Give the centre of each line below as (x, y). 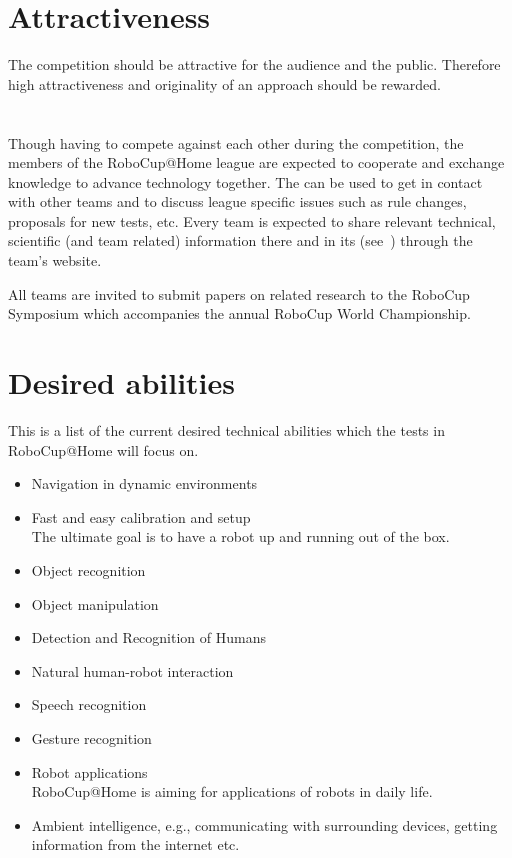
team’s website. (55, 260)
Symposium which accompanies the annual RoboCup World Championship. (239, 313)
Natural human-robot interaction (132, 670)
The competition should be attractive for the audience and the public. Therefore (254, 64)
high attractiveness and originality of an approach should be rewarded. (224, 83)
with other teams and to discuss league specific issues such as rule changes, (237, 201)
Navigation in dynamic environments (144, 483)
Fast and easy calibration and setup (141, 516)
